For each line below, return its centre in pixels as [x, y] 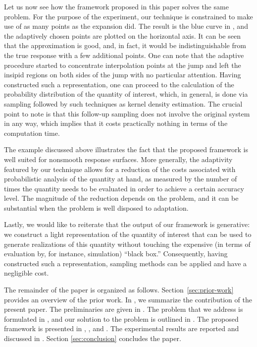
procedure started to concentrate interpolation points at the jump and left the [123, 65]
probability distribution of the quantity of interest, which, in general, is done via [126, 94]
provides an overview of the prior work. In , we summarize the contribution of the [128, 299]
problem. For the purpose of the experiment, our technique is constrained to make [128, 16]
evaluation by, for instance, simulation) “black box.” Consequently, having [116, 254]
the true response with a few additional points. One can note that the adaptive [124, 55]
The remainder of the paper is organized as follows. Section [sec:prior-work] [119, 290]
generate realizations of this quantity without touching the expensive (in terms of [127, 244]
